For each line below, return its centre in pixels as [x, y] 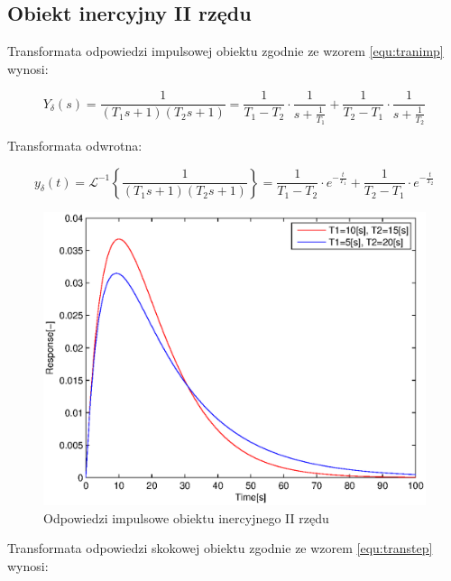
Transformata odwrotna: [75, 146]
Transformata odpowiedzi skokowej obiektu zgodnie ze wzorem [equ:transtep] [220, 548]
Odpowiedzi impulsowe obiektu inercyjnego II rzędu [186, 517]
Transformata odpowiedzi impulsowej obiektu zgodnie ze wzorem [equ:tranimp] [225, 51]
